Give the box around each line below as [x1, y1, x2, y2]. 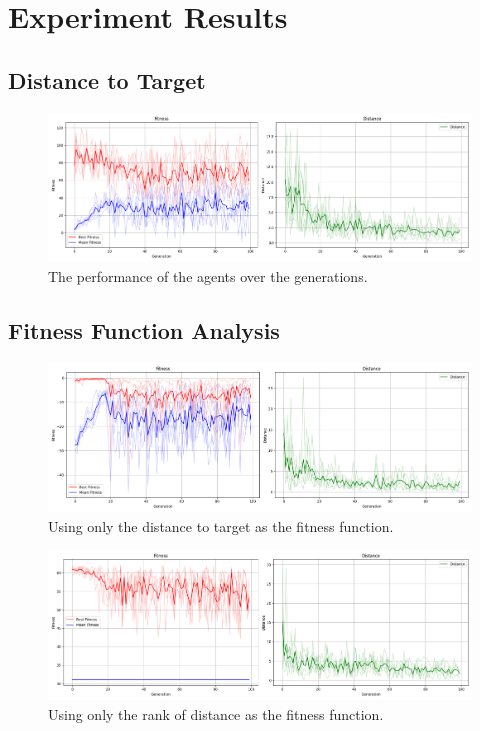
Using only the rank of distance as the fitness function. [48, 703, 384, 724]
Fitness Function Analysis [8, 314, 280, 345]
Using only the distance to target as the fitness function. [48, 515, 394, 536]
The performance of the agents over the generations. [48, 265, 368, 286]
